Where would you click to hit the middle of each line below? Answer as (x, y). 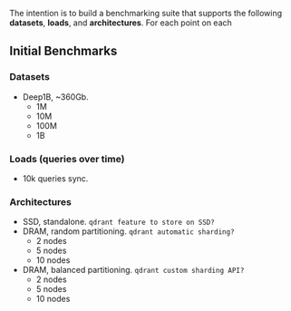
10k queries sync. (55, 178)
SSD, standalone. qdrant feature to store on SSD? (118, 222)
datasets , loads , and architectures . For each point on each (121, 23)
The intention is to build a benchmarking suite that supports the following (146, 13)
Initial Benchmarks (63, 51)
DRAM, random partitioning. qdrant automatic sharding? (128, 231)
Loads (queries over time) (67, 159)
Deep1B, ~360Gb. (55, 97)
